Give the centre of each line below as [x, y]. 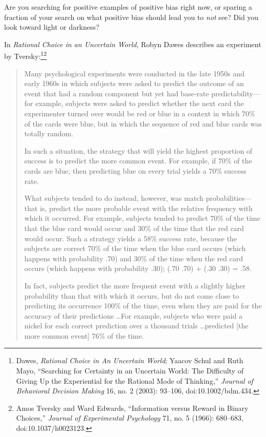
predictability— [236, 93]
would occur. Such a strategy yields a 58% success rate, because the [130, 238]
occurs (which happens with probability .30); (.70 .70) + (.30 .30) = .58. [138, 268]
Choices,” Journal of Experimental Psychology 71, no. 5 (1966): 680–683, [130, 418]
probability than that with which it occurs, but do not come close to [132, 295]
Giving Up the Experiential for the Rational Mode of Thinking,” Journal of [135, 380]
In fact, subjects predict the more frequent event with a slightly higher [135, 285]
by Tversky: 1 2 [25, 55]
